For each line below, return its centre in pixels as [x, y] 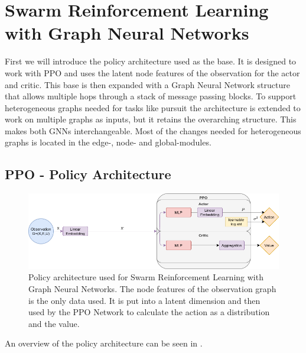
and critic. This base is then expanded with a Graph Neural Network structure [147, 84]
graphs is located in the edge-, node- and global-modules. [108, 142]
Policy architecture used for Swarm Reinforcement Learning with [146, 277]
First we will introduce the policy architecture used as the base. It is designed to [151, 61]
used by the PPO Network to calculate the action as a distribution [149, 312]
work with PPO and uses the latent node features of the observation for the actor [152, 72]
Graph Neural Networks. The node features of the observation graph [152, 289]
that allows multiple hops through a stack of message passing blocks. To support [151, 96]
